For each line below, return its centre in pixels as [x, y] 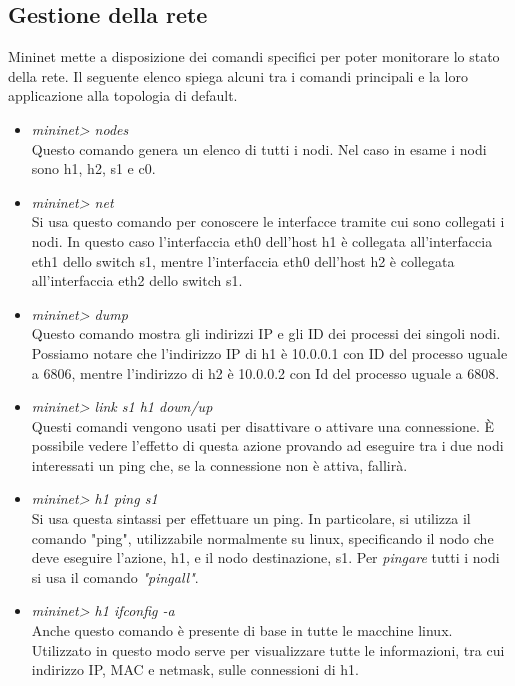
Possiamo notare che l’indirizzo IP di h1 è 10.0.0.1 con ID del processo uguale [269, 352]
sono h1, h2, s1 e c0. [93, 168]
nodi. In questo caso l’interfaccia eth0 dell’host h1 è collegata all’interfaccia [262, 240]
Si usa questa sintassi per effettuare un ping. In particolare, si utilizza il [251, 518]
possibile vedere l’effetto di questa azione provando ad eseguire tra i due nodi [267, 445]
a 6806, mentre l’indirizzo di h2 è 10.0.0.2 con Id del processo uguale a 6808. [265, 372]
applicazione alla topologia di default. [123, 95]
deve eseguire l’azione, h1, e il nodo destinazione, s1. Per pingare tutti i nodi [265, 557]
